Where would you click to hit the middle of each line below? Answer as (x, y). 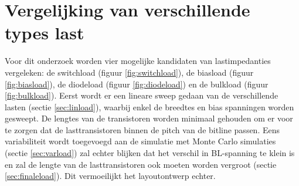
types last (45, 33)
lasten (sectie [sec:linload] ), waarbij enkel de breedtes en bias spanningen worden (149, 106)
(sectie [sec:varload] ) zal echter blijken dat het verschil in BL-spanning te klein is (150, 153)
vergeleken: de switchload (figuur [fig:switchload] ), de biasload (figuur (129, 72)
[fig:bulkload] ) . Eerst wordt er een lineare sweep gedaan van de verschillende (142, 95)
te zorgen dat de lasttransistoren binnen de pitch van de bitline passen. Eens (142, 129)
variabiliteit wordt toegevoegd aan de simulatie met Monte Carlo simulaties (140, 141)
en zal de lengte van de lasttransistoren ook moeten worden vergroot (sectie (141, 164)
